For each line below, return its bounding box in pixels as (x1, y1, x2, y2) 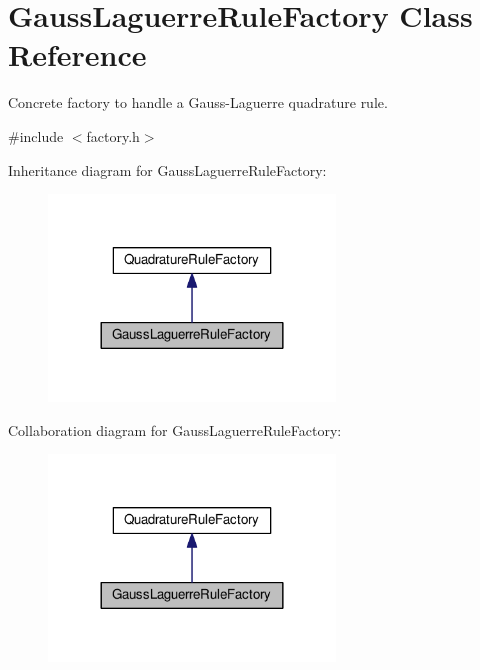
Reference (8, 34, 147, 75)
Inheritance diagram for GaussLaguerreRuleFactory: (8, 159, 327, 180)
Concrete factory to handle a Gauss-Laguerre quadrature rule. (8, 92, 388, 113)
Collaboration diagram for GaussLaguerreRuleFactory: (8, 419, 342, 440)
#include (8, 125, 64, 146)
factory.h (86, 125, 140, 146)
